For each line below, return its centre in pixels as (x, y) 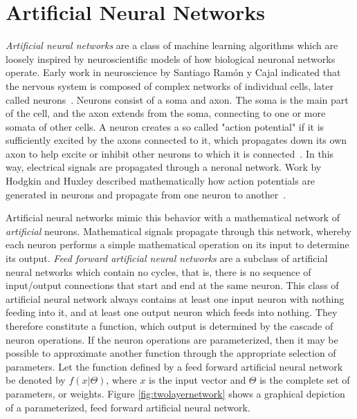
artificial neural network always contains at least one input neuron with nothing (175, 298)
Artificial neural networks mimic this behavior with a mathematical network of (173, 217)
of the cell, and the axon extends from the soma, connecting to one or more (166, 113)
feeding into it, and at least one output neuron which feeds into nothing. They (172, 312)
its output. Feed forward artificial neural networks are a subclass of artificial (167, 258)
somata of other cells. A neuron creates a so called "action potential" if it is (165, 126)
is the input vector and (198, 380)
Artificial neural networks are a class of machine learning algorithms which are (172, 45)
